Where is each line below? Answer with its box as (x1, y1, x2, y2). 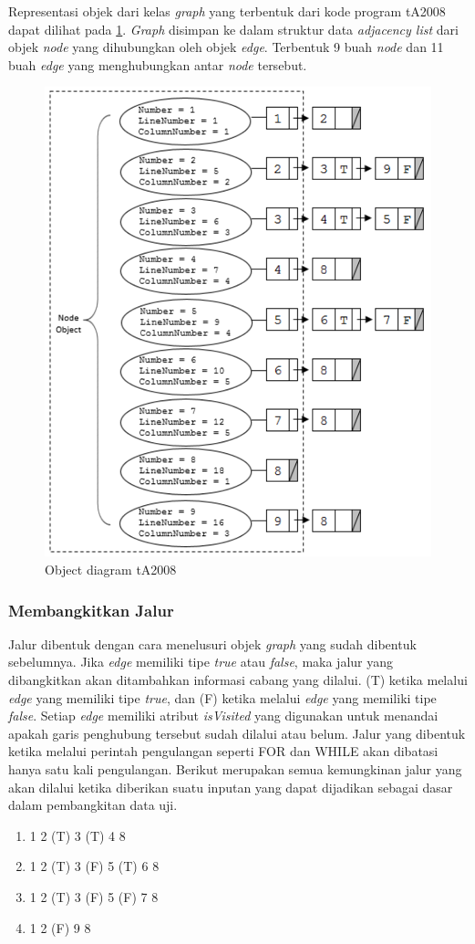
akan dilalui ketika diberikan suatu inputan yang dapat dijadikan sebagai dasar (8, 777, 453, 796)
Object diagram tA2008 (45, 560, 177, 579)
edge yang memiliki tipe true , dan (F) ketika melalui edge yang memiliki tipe (8, 688, 437, 707)
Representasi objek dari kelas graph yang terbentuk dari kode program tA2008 (8, 2, 446, 20)
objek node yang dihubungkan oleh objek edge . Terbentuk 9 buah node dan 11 (8, 37, 444, 57)
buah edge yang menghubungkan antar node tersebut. (8, 55, 307, 74)
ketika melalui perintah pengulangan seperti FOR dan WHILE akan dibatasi (8, 742, 439, 761)
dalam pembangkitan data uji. (8, 795, 178, 814)
